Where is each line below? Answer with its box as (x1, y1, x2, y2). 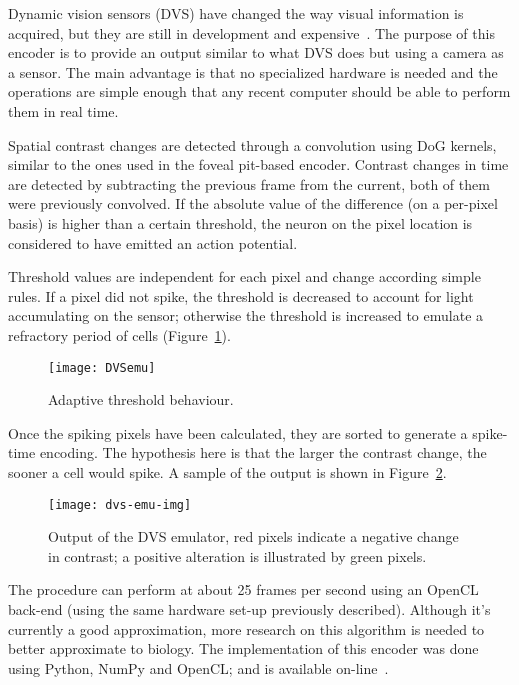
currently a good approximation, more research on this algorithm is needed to (8, 618, 485, 639)
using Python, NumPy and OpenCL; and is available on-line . (8, 657, 389, 678)
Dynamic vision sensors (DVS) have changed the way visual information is (8, 3, 464, 23)
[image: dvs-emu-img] (48, 497, 192, 512)
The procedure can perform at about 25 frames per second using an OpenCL (8, 579, 479, 600)
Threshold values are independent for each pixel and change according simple (8, 266, 481, 287)
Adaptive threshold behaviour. (48, 389, 234, 410)
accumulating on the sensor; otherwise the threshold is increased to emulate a (8, 305, 484, 326)
